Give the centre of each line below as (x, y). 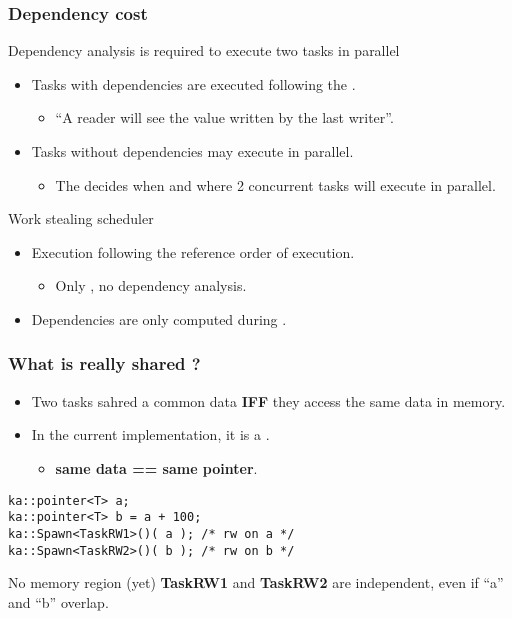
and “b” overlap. (58, 601)
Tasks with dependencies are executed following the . (193, 83)
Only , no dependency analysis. (151, 285)
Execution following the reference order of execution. (193, 251)
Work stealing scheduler (81, 218)
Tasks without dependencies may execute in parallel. (192, 151)
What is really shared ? (104, 363)
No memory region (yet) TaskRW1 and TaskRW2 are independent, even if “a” (256, 582)
